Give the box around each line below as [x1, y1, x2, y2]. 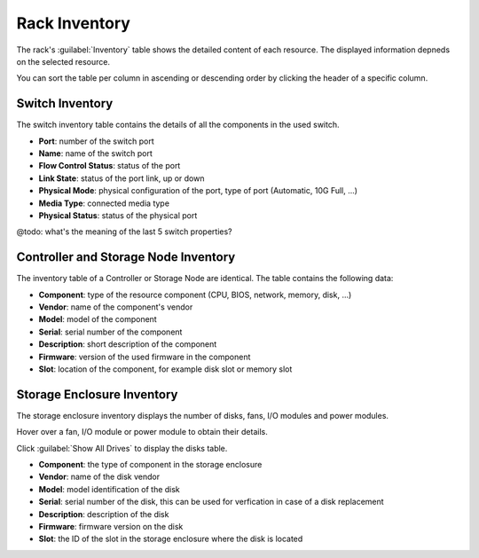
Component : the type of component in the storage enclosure [38, 460, 263, 470]
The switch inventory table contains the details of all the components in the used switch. [16, 120, 341, 130]
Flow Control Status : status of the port [38, 161, 181, 171]
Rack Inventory [16, 13, 130, 33]
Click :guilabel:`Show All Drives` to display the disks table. [16, 443, 228, 453]
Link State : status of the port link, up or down [38, 173, 205, 184]
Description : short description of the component [38, 339, 217, 350]
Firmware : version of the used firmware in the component [38, 351, 251, 362]
